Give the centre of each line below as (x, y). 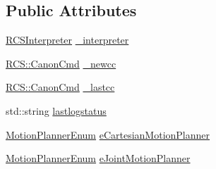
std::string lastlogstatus (56, 110)
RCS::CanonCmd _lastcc (60, 87)
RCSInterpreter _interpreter (67, 40)
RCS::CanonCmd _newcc (61, 63)
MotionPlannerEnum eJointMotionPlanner (98, 158)
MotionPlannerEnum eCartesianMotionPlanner (108, 134)
